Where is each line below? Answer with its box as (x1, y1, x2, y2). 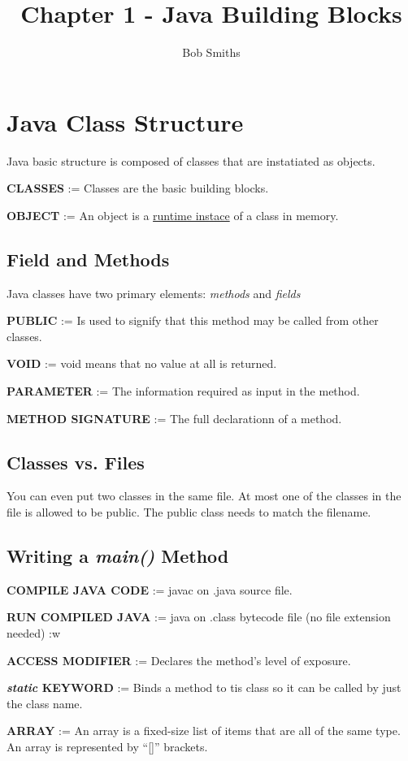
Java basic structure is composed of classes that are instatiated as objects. (7, 152, 375, 169)
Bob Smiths (182, 44, 241, 61)
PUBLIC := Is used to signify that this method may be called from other (7, 312, 379, 329)
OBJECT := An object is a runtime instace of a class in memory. (7, 206, 339, 223)
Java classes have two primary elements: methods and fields (7, 284, 301, 301)
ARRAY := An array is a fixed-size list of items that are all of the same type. (7, 722, 401, 739)
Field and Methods (7, 246, 170, 271)
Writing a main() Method (7, 543, 229, 568)
